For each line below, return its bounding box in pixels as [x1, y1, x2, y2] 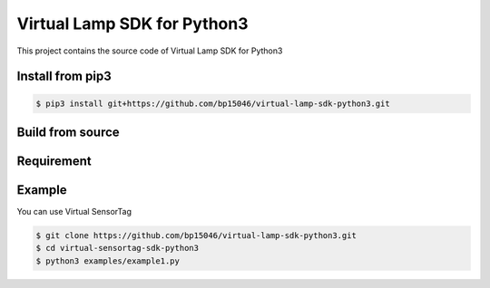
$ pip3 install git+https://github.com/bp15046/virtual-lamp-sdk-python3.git [35, 98, 390, 109]
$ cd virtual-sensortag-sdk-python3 [35, 243, 200, 254]
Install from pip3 [16, 69, 113, 84]
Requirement [16, 153, 93, 168]
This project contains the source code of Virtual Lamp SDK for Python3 [16, 45, 283, 56]
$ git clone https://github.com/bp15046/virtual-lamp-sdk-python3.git [35, 231, 358, 241]
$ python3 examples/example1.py [35, 255, 181, 266]
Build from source [16, 124, 120, 139]
